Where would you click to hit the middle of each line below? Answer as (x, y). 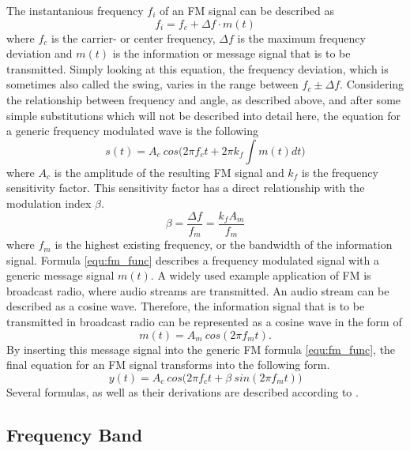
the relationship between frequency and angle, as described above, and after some (204, 99)
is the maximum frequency (301, 38)
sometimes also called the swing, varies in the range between (152, 84)
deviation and (39, 53)
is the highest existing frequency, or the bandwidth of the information (224, 244)
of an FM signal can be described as (247, 10)
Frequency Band (75, 434)
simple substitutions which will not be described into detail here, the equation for (204, 115)
